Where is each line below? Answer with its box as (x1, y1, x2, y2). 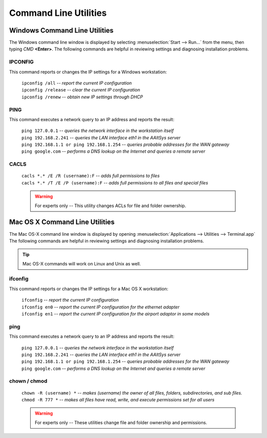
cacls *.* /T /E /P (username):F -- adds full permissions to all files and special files (21, 179, 209, 185)
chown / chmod (9, 378, 47, 385)
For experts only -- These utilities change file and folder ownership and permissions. (35, 419, 207, 425)
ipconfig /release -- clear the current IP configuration (21, 87, 140, 93)
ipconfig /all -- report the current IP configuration (21, 80, 132, 86)
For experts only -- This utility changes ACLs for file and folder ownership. (35, 203, 186, 209)
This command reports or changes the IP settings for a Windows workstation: (9, 69, 167, 75)
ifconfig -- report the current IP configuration (21, 297, 119, 303)
